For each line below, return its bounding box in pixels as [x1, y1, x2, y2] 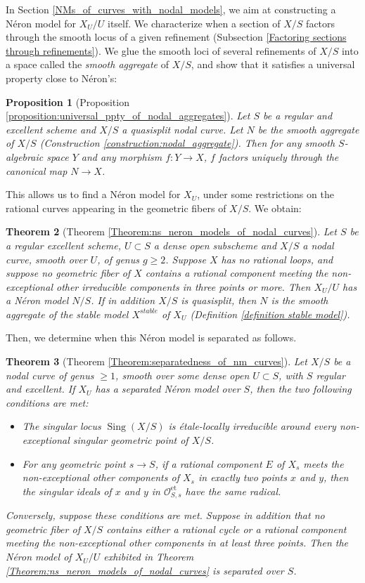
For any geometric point [22, 456, 126, 471]
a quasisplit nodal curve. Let [122, 122, 243, 136]
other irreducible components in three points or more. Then [56, 279, 311, 294]
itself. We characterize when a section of [108, 15, 281, 30]
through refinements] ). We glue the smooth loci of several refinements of [6, 43, 316, 58]
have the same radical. [185, 483, 281, 498]
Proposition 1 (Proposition [6, 94, 129, 109]
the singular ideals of [22, 483, 112, 498]
